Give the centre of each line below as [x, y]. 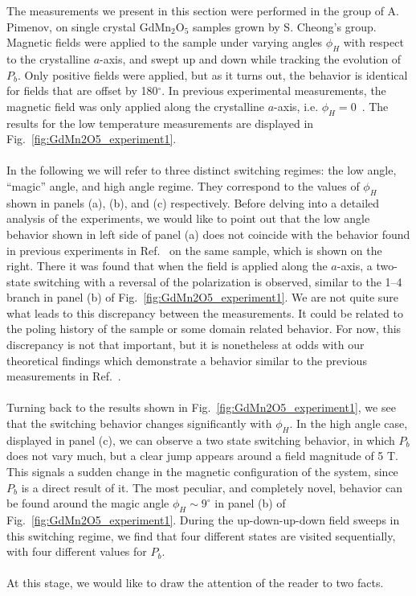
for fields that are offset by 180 [82, 90]
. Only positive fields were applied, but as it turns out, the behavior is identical [212, 74]
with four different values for [77, 551]
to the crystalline [48, 58]
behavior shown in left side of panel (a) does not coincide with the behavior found [208, 234]
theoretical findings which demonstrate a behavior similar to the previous [187, 360]
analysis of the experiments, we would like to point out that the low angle [188, 218]
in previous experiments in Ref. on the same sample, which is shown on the [194, 250]
